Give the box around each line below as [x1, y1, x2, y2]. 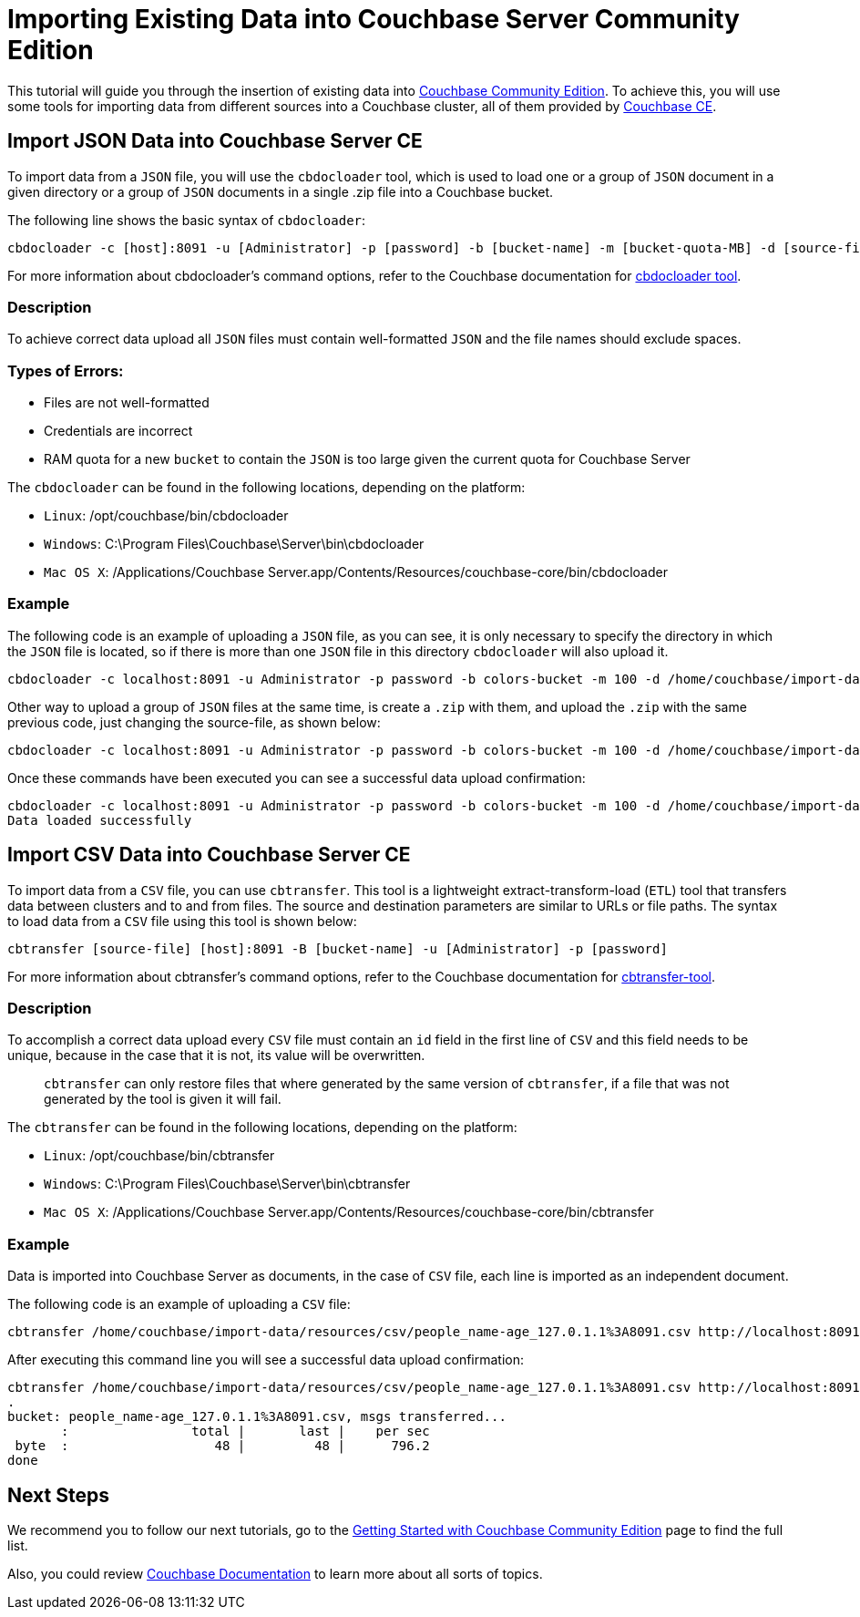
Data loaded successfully [7, 812, 192, 828]
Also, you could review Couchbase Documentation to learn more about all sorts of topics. [7, 1566, 543, 1582]
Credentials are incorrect [44, 423, 193, 439]
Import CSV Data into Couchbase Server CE [7, 843, 411, 867]
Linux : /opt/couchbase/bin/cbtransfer [44, 1148, 275, 1164]
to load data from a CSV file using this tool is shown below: [7, 912, 357, 929]
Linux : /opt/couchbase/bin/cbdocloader [44, 508, 289, 524]
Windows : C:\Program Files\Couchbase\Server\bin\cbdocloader [44, 536, 425, 552]
